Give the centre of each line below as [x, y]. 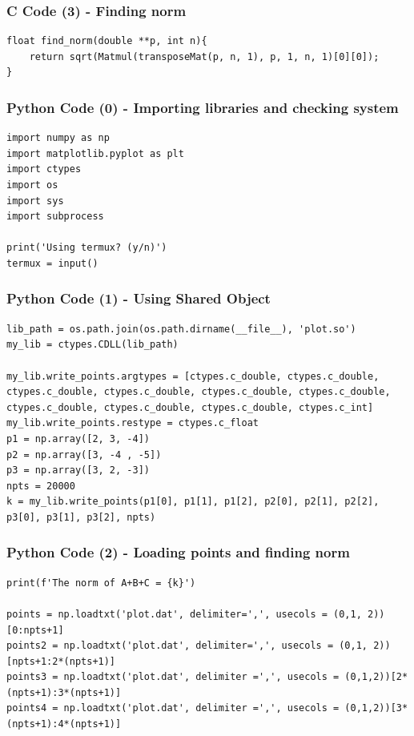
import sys [35, 201]
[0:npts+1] [35, 630]
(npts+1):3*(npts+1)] [64, 692]
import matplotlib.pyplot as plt [95, 153]
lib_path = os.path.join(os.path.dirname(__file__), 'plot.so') [181, 329]
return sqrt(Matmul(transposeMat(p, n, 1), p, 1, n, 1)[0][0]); [204, 56]
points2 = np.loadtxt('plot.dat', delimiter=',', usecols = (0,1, [187, 646]
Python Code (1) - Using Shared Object [139, 298]
